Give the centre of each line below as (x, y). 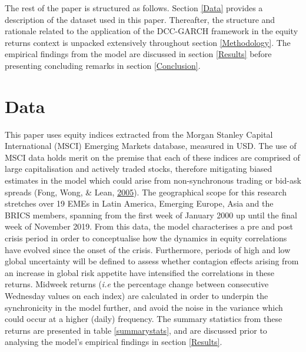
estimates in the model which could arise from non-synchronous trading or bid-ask (153, 180)
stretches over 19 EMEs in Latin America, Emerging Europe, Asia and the (139, 203)
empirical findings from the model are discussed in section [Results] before (138, 54)
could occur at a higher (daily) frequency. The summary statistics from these (144, 319)
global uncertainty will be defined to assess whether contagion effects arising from (152, 261)
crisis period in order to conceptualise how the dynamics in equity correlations (146, 238)
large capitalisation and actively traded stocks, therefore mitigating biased (139, 169)
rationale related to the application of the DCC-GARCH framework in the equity (152, 31)
